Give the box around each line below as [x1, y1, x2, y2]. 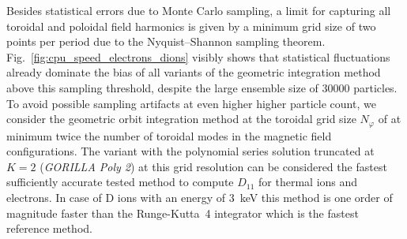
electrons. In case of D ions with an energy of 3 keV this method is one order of [6, 189, 393, 205]
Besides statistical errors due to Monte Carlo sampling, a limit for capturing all [6, 2, 391, 18]
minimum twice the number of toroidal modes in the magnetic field [6, 127, 332, 144]
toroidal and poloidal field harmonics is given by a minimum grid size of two [6, 17, 376, 34]
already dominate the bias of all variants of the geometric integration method [6, 64, 381, 80]
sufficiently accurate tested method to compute [6, 174, 234, 190]
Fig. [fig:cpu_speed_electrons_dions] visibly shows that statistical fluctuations [6, 48, 390, 65]
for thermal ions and [258, 174, 358, 190]
